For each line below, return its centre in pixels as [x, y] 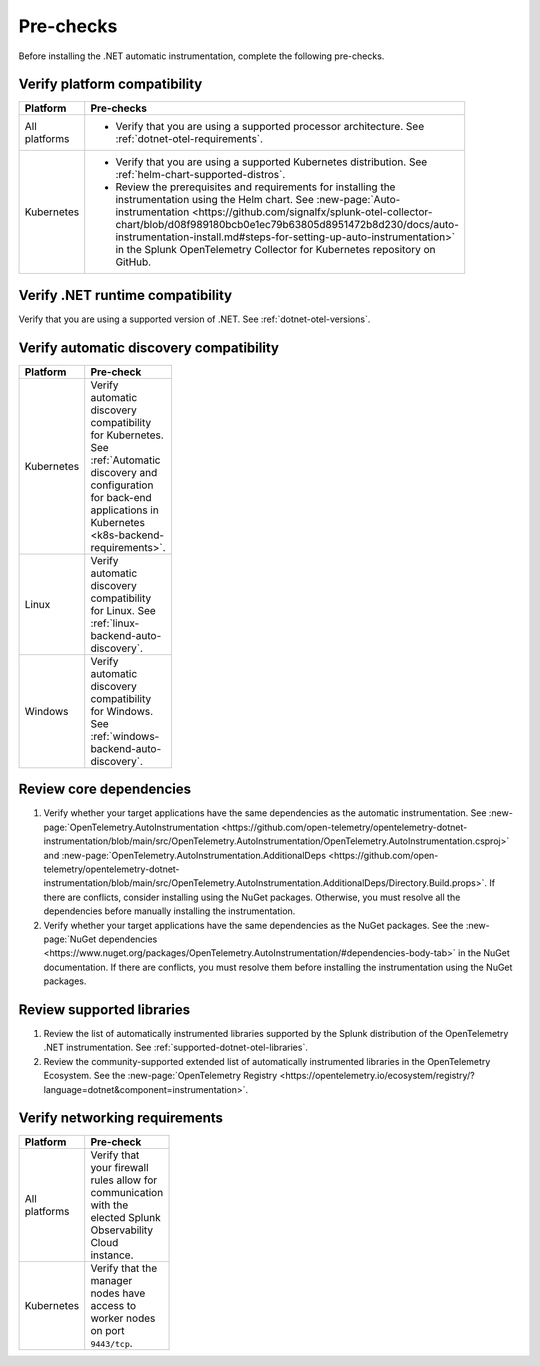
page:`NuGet [70, 939]
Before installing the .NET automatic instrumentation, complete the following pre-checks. [201, 56]
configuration [122, 485]
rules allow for [124, 1180]
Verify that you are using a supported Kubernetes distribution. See [271, 162]
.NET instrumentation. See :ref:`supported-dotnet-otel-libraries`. [176, 1047]
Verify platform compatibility [110, 84]
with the [109, 1205]
